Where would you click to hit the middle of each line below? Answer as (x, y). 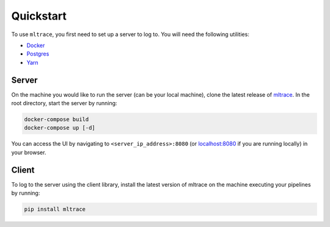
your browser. (29, 152)
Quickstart (39, 16)
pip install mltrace (55, 209)
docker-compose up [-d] (60, 128)
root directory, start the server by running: (64, 103)
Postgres (38, 54)
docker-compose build (57, 119)
